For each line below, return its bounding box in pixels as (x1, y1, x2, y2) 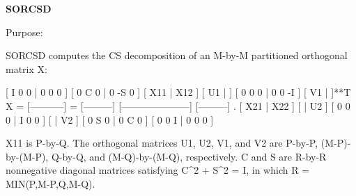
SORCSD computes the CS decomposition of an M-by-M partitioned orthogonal (6, 48, 348, 63)
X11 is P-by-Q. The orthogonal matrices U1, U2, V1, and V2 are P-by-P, (6, 136, 318, 150)
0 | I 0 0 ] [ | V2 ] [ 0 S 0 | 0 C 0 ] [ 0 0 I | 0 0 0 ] (6, 112, 214, 126)
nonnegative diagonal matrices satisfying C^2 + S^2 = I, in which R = (6, 163, 310, 177)
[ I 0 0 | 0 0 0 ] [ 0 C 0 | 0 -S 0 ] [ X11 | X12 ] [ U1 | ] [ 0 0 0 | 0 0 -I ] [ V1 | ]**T (6, 85, 351, 99)
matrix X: (6, 61, 47, 76)
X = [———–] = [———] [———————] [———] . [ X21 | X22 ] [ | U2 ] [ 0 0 (6, 98, 350, 113)
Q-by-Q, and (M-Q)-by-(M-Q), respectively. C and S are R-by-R (51, 149, 327, 163)
